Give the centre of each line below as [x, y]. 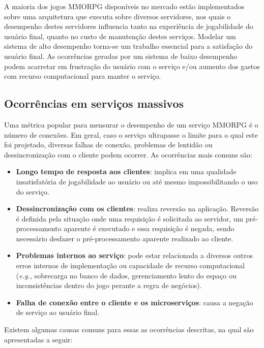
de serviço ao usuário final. [57, 312]
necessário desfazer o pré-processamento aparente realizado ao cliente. [125, 238]
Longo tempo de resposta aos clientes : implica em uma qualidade [126, 171]
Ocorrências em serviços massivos [94, 103]
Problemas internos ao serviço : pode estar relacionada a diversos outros [134, 255]
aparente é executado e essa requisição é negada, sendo [149, 228]
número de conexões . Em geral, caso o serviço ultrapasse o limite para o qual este [131, 134]
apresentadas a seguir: [38, 339]
